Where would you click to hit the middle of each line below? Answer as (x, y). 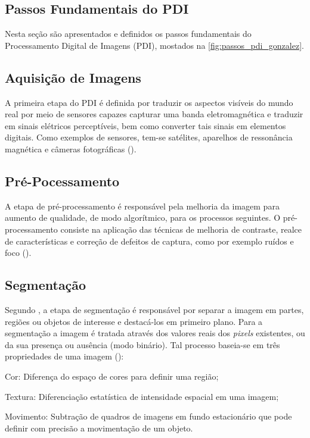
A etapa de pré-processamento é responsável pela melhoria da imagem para (142, 206)
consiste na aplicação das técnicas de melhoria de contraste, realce (181, 229)
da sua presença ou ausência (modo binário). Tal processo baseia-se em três (142, 344)
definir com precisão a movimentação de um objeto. (99, 428)
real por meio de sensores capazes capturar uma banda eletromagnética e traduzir (154, 114)
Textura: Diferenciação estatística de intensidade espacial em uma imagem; (142, 396)
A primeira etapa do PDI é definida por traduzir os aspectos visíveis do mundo (149, 102)
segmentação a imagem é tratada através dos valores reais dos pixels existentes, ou (155, 333)
